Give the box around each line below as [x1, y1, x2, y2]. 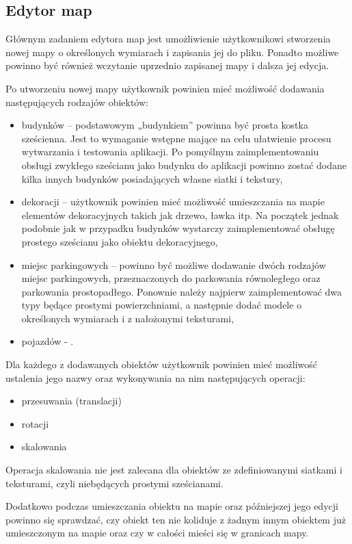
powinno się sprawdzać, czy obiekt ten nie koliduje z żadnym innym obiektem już [5, 512, 346, 526]
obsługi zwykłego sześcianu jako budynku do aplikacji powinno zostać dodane [21, 157, 347, 172]
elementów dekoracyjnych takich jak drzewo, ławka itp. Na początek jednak [21, 207, 339, 222]
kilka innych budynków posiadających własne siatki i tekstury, [21, 171, 283, 185]
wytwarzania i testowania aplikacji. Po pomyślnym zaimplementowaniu [21, 144, 319, 159]
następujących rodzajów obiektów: [5, 94, 148, 109]
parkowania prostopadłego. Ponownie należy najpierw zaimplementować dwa [21, 284, 342, 298]
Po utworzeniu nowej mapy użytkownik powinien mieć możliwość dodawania [5, 81, 325, 95]
